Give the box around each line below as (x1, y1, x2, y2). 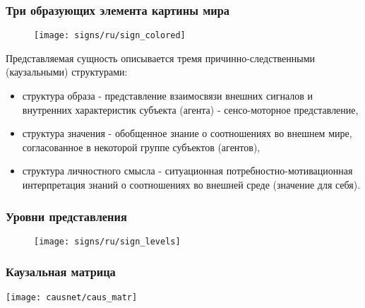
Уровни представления (6, 207, 127, 225)
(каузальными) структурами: (6, 64, 128, 79)
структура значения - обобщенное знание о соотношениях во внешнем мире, (22, 126, 352, 141)
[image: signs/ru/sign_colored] (34, 30, 186, 41)
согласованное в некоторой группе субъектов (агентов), (22, 139, 261, 154)
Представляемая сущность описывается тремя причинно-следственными (6, 50, 316, 65)
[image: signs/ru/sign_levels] (34, 236, 181, 247)
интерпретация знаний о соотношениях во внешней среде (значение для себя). (22, 177, 361, 192)
